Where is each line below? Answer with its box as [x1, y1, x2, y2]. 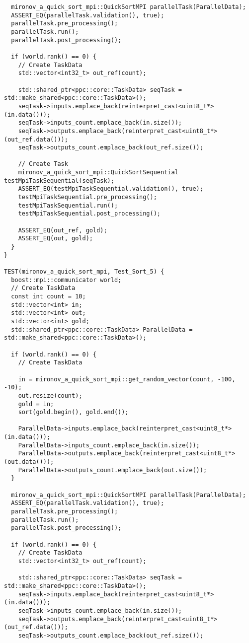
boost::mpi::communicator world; [11, 276, 122, 284]
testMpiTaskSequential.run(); [18, 202, 118, 209]
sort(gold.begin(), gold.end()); [18, 409, 129, 416]
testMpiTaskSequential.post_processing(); [18, 210, 161, 217]
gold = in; [18, 400, 54, 408]
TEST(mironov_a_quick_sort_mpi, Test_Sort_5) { [4, 268, 165, 275]
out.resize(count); [18, 392, 83, 399]
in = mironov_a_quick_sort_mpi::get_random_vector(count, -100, [18, 375, 236, 383]
